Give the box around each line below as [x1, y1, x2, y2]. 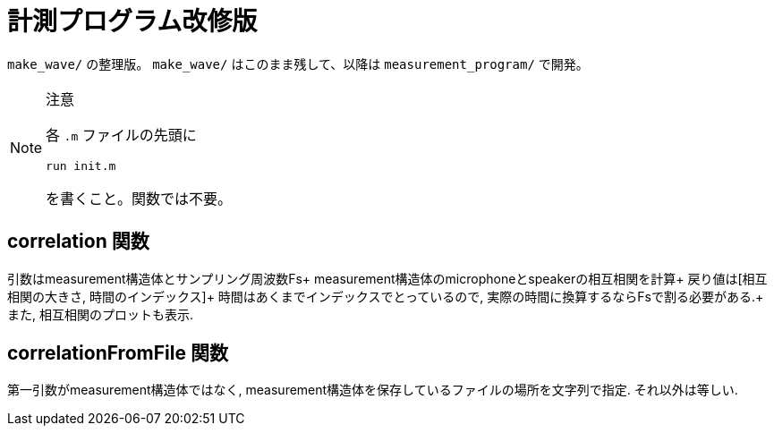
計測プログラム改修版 [7, 6, 258, 37]
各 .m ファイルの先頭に [46, 125, 197, 144]
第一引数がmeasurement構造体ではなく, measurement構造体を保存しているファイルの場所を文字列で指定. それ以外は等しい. [7, 382, 738, 398]
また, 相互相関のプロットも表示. [7, 306, 194, 322]
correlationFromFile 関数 [7, 342, 228, 365]
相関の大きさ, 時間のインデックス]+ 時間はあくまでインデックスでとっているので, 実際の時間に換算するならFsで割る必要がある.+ [7, 288, 764, 304]
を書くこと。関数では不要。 [46, 189, 233, 208]
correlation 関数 [7, 230, 149, 253]
